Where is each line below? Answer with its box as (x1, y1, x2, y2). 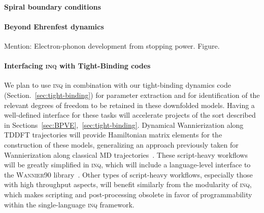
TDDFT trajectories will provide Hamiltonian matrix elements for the (4, 129, 222, 140)
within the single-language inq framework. (4, 199, 135, 209)
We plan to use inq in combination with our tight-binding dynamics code (4, 80, 231, 90)
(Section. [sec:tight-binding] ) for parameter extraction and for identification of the (4, 89, 260, 100)
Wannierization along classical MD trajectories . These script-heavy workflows (4, 149, 248, 160)
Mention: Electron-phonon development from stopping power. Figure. (4, 40, 220, 51)
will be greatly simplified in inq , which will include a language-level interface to (4, 159, 251, 170)
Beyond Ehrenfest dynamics (4, 21, 104, 31)
